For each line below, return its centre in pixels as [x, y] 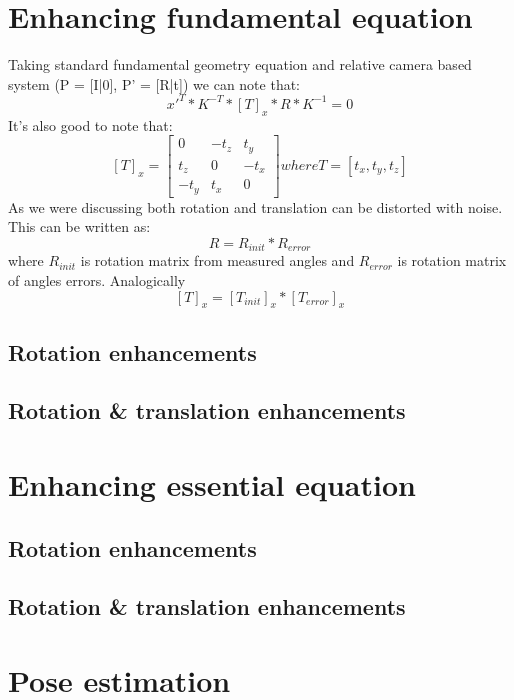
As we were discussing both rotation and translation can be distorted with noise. [255, 206]
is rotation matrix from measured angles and [217, 260]
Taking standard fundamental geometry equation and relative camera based [240, 64]
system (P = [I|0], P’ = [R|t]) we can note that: [154, 83]
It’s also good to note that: [90, 124]
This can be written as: [79, 226]
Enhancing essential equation [212, 484]
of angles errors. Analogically [97, 279]
